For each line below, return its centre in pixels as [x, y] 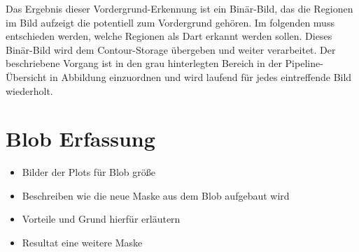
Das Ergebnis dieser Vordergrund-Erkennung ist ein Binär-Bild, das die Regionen [179, 8]
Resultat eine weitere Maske [82, 243]
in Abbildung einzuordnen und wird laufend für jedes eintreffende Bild [201, 76]
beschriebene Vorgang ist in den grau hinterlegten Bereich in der [144, 63]
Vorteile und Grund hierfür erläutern [101, 219]
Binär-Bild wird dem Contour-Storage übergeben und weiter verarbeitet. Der [171, 49]
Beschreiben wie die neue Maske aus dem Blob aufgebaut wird [156, 195]
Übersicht [26, 76]
